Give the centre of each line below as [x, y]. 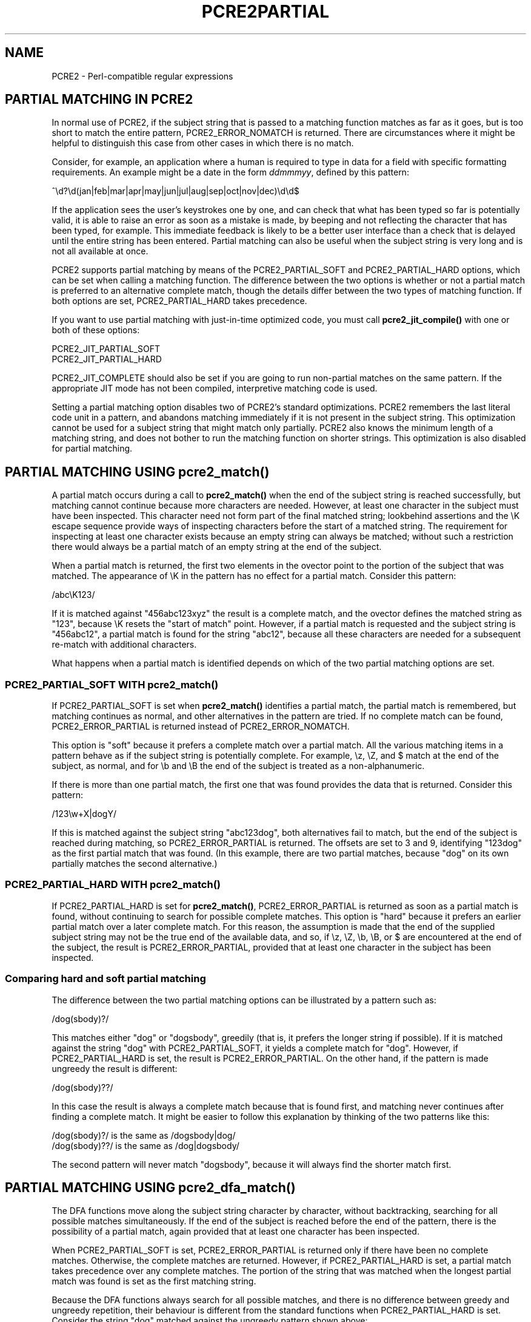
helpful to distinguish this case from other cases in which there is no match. [203, 143]
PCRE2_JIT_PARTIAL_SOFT [106, 349]
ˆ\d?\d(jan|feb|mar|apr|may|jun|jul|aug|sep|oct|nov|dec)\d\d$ [175, 191]
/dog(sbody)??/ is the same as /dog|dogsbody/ [145, 1145]
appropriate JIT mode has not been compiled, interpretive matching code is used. [215, 388]
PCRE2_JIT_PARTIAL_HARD [107, 359]
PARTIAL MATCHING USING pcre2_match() [137, 472]
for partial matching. [92, 449]
